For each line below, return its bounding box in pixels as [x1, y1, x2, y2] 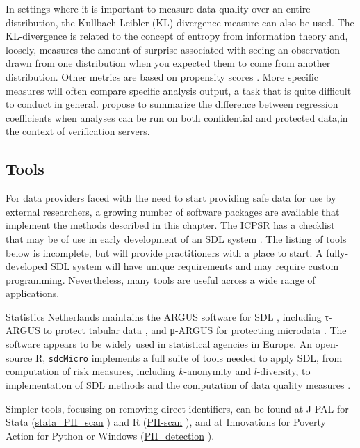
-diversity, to [256, 364, 311, 378]
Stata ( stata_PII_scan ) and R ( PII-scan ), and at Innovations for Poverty [6, 415, 326, 429]
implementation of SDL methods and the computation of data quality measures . [6, 377, 351, 392]
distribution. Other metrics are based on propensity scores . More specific [6, 69, 318, 83]
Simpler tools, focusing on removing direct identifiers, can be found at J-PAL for [6, 401, 349, 415]
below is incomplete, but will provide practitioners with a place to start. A [6, 245, 323, 259]
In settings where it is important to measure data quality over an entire [6, 1, 311, 15]
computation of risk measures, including [6, 364, 176, 378]
